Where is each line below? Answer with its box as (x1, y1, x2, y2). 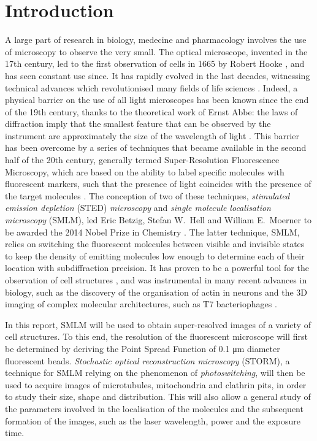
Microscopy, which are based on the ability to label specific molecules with (5, 165, 285, 178)
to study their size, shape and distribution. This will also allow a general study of (5, 390, 311, 403)
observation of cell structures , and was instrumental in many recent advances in (5, 274, 307, 286)
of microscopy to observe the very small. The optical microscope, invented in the (5, 45, 308, 58)
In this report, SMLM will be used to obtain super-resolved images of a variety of (5, 318, 311, 331)
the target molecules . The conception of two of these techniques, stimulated (5, 189, 290, 202)
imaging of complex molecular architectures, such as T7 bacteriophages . (5, 297, 277, 310)
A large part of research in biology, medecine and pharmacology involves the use (5, 33, 307, 46)
